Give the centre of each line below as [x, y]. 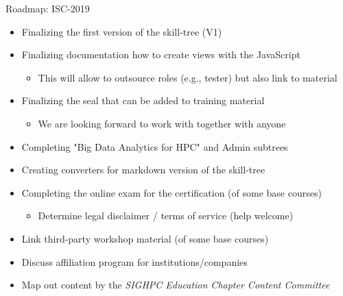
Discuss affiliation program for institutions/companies [134, 261]
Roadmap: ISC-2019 [48, 8]
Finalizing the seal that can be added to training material [143, 100]
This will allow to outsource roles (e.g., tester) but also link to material [188, 77]
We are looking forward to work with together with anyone [162, 123]
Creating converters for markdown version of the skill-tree [143, 170]
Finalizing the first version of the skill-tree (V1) [122, 31]
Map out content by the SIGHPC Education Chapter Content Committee [176, 285]
